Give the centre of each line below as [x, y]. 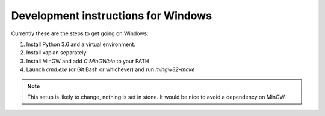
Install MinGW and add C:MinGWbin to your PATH [88, 61]
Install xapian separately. [57, 53]
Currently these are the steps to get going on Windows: [80, 33]
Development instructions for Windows [112, 16]
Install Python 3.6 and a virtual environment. [81, 44]
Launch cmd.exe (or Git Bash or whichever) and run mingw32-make [110, 69]
